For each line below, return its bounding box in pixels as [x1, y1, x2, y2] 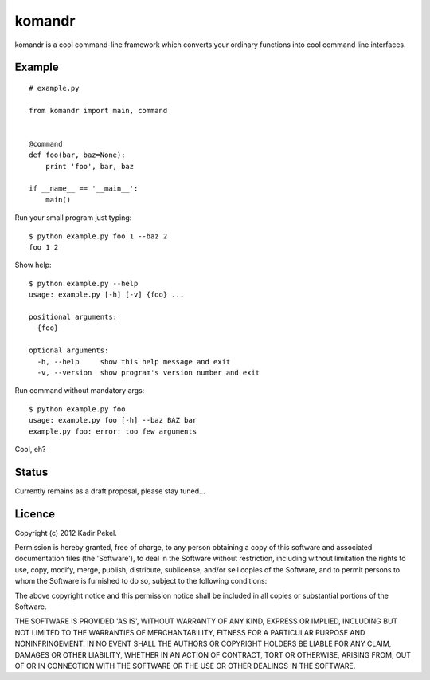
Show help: [14, 260, 52, 270]
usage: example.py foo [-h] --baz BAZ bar [29, 415, 197, 425]
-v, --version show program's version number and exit [37, 368, 260, 377]
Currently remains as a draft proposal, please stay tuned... [14, 486, 206, 496]
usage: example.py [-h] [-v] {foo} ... [29, 290, 185, 299]
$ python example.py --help [29, 279, 139, 288]
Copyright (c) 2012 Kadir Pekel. [14, 528, 117, 537]
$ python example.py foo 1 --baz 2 [29, 231, 168, 241]
